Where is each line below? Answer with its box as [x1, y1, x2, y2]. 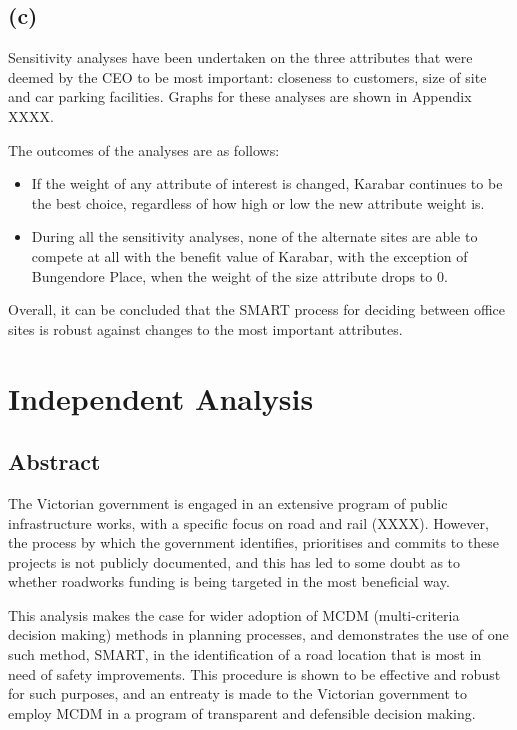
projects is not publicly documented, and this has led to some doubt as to [8, 551, 461, 572]
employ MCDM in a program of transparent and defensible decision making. [8, 702, 476, 723]
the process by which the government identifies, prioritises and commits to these [8, 532, 500, 553]
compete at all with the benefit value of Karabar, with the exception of [31, 245, 468, 266]
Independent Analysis [8, 377, 314, 418]
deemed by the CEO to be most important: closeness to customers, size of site [8, 66, 487, 87]
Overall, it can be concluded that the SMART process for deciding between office [8, 299, 506, 320]
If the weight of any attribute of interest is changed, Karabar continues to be [31, 173, 503, 194]
